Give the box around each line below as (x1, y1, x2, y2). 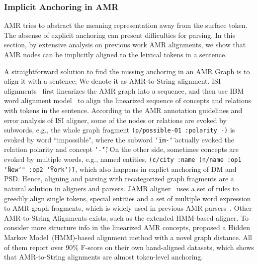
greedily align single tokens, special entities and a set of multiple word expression (4, 193, 251, 203)
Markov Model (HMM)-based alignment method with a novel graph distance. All (4, 232, 252, 242)
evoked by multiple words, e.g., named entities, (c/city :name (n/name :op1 (4, 154, 242, 164)
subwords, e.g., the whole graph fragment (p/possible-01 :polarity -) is (4, 125, 235, 135)
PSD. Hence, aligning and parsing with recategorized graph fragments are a (4, 173, 234, 184)
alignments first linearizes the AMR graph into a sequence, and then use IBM (4, 85, 244, 96)
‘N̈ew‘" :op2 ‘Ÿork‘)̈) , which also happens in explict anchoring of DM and (4, 163, 237, 174)
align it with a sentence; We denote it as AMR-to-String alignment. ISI (4, 76, 221, 86)
